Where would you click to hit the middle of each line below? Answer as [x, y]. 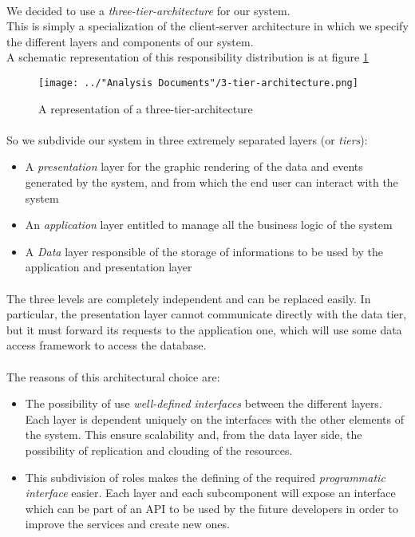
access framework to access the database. [107, 345]
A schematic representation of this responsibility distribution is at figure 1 [188, 57]
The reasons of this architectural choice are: [113, 376]
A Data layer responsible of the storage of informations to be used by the [204, 251]
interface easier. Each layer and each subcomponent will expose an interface [210, 493]
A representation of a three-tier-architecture [146, 108]
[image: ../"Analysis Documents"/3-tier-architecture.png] [198, 83]
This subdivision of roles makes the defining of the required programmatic [205, 477]
